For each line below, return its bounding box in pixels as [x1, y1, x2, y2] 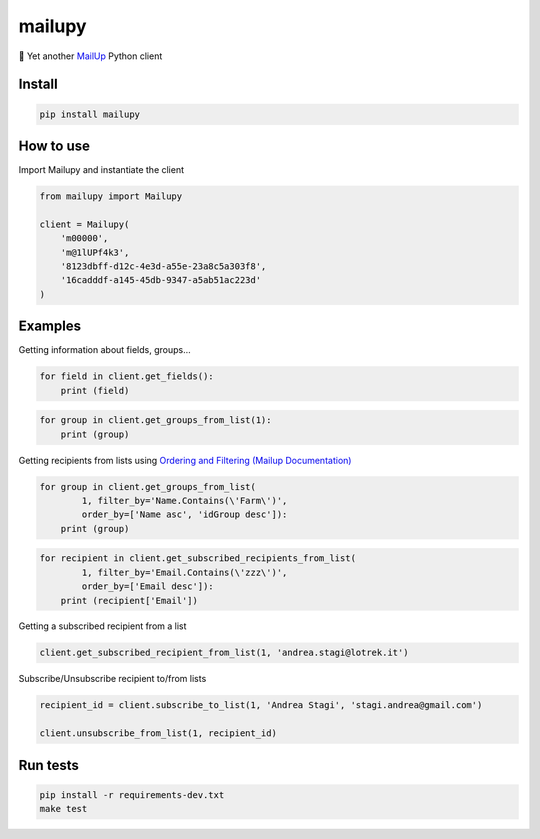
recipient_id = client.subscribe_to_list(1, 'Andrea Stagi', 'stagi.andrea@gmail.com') [39, 700, 483, 711]
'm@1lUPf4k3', [60, 246, 130, 258]
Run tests [18, 756, 79, 774]
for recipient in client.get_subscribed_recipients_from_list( [39, 553, 357, 564]
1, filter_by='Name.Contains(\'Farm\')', [81, 495, 288, 506]
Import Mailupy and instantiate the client [18, 164, 185, 176]
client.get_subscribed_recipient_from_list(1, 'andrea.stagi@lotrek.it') [39, 647, 409, 659]
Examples [18, 318, 82, 335]
